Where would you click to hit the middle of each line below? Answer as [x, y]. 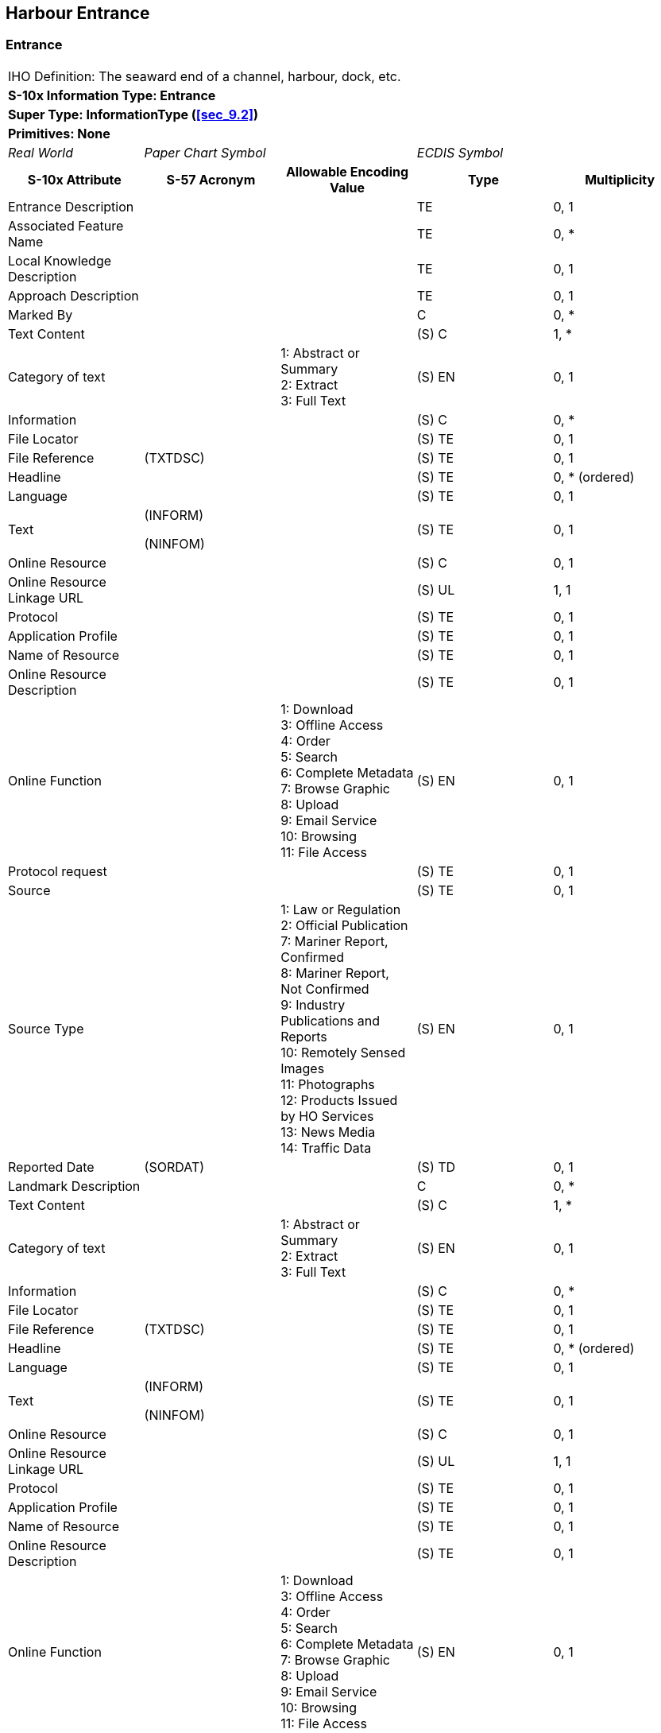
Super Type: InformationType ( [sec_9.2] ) [133, 114]
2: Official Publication [344, 925]
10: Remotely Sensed [343, 1052]
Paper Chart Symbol [205, 152]
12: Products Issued [339, 1100]
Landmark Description [74, 1186]
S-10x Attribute [74, 179]
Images [303, 1068]
